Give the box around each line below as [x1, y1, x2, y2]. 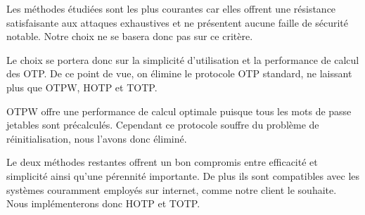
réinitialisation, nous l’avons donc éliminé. [6, 131, 187, 145]
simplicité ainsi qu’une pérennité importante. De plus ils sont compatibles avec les [6, 168, 360, 183]
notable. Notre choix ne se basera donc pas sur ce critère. [6, 29, 253, 44]
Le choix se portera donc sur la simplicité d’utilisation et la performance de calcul [6, 52, 359, 67]
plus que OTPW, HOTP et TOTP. [6, 79, 158, 94]
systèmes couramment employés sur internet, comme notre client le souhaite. [6, 182, 337, 197]
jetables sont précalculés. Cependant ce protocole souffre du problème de [6, 117, 319, 132]
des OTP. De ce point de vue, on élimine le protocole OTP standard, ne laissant [6, 66, 352, 81]
